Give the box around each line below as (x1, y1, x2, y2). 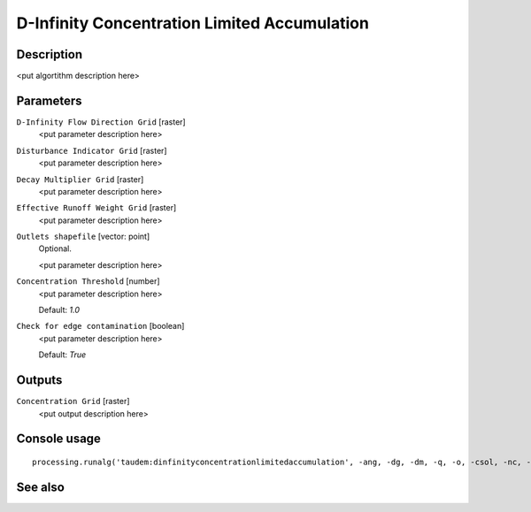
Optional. (38, 243, 73, 254)
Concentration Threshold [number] (16, 276, 160, 287)
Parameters (16, 93, 82, 108)
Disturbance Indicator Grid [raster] (16, 145, 167, 156)
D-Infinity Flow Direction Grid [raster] (16, 116, 186, 127)
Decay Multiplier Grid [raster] (16, 173, 144, 185)
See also (16, 479, 65, 494)
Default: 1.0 (38, 305, 80, 316)
